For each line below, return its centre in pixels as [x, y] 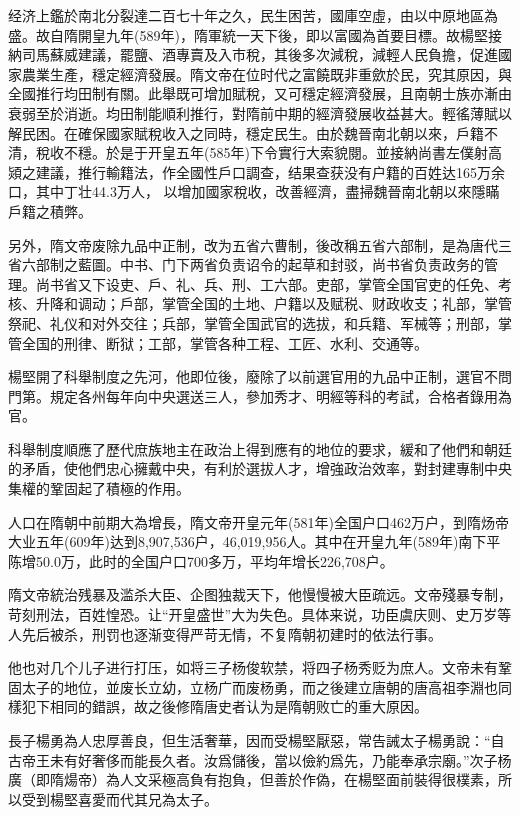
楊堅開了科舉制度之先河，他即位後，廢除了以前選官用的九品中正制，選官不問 [260, 376]
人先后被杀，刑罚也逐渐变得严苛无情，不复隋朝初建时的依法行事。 [225, 633]
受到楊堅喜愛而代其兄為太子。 [119, 798]
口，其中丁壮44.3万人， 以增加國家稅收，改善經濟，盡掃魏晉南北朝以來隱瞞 [254, 191]
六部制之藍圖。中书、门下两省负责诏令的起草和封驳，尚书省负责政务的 [252, 264]
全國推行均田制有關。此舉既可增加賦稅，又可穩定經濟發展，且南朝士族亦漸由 [260, 93]
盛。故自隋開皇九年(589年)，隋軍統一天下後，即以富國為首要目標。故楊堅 [248, 34]
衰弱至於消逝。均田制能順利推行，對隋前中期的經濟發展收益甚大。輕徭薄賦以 [260, 112]
